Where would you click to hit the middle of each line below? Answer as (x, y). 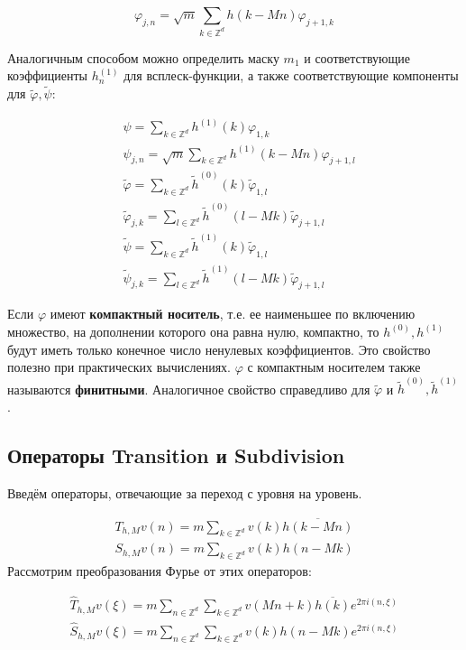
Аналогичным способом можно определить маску (143, 57)
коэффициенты (47, 75)
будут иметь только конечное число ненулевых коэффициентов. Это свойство (219, 349)
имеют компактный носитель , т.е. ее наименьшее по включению (233, 314)
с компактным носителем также (334, 367)
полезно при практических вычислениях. (119, 367)
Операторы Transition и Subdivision (176, 455)
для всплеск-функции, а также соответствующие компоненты (291, 75)
